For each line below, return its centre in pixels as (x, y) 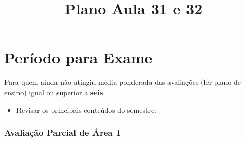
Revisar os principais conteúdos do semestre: (86, 109)
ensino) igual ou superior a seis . (55, 92)
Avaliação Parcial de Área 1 (63, 132)
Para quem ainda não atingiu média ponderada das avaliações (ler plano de (122, 82)
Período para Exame (78, 57)
